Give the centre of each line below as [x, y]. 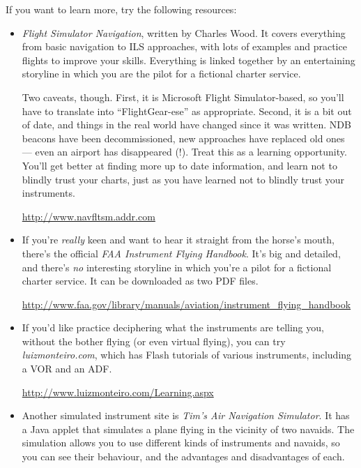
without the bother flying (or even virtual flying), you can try [154, 341]
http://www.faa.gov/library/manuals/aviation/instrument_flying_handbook [186, 304]
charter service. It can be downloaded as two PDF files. [140, 281]
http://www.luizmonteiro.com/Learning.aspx [118, 392]
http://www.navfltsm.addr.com [89, 216]
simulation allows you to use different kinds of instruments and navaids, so [181, 443]
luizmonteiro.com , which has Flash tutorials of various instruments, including [187, 355]
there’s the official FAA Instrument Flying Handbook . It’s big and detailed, [181, 253]
